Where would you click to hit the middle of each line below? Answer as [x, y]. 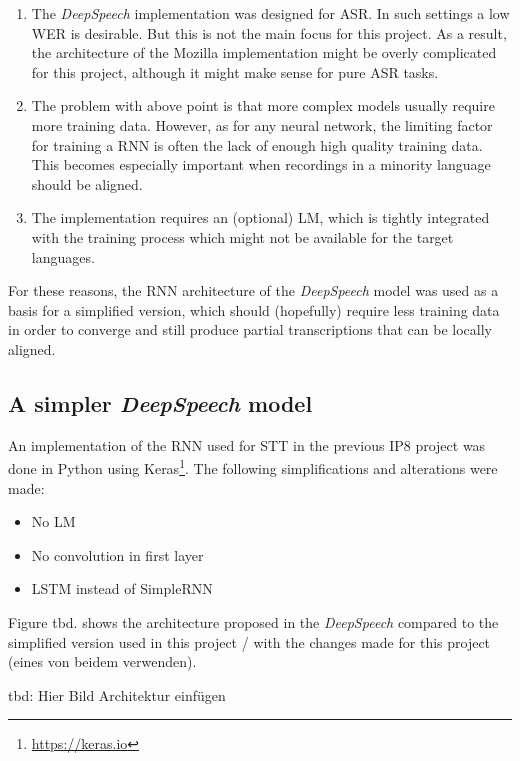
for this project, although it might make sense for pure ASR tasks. [235, 71]
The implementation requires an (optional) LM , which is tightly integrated [260, 217]
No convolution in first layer [117, 554]
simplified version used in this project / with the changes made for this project [249, 641]
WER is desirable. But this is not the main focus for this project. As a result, [269, 32]
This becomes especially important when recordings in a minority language [261, 164]
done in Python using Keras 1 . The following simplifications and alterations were [253, 466]
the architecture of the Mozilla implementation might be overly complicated [264, 52]
